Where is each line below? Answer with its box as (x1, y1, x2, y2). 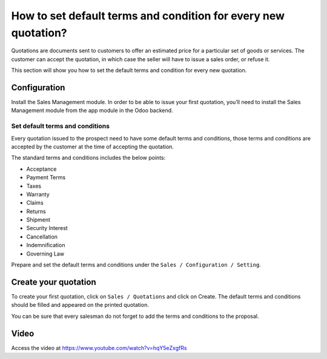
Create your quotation (11, 277, 96, 287)
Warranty (26, 191, 50, 198)
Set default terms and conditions (11, 122, 110, 130)
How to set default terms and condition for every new (11, 9, 285, 22)
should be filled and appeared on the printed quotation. (11, 301, 150, 309)
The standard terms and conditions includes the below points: (11, 154, 166, 162)
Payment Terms (26, 174, 66, 181)
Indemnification (26, 242, 65, 249)
